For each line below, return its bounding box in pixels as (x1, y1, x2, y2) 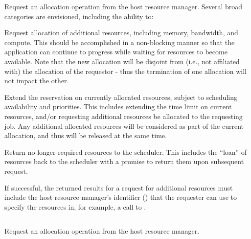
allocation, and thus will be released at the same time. (4, 130, 167, 141)
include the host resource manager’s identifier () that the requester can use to (4, 192, 237, 202)
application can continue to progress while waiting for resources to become (4, 47, 228, 57)
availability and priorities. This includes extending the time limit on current (4, 101, 232, 112)
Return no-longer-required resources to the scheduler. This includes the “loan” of (4, 146, 247, 157)
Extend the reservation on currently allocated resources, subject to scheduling (4, 92, 238, 102)
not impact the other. (4, 75, 69, 86)
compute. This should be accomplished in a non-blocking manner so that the (4, 37, 235, 47)
